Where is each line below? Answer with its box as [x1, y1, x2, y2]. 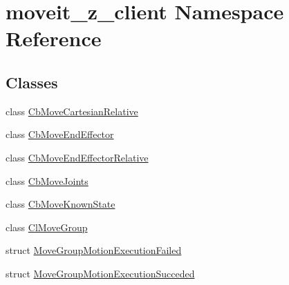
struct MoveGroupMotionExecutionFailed [6, 243, 182, 257]
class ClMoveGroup [6, 219, 88, 234]
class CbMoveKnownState [6, 197, 115, 211]
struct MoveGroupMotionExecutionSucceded [6, 266, 195, 280]
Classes [6, 71, 58, 92]
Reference [6, 24, 102, 52]
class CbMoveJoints [6, 173, 88, 188]
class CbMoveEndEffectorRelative [6, 150, 149, 164]
